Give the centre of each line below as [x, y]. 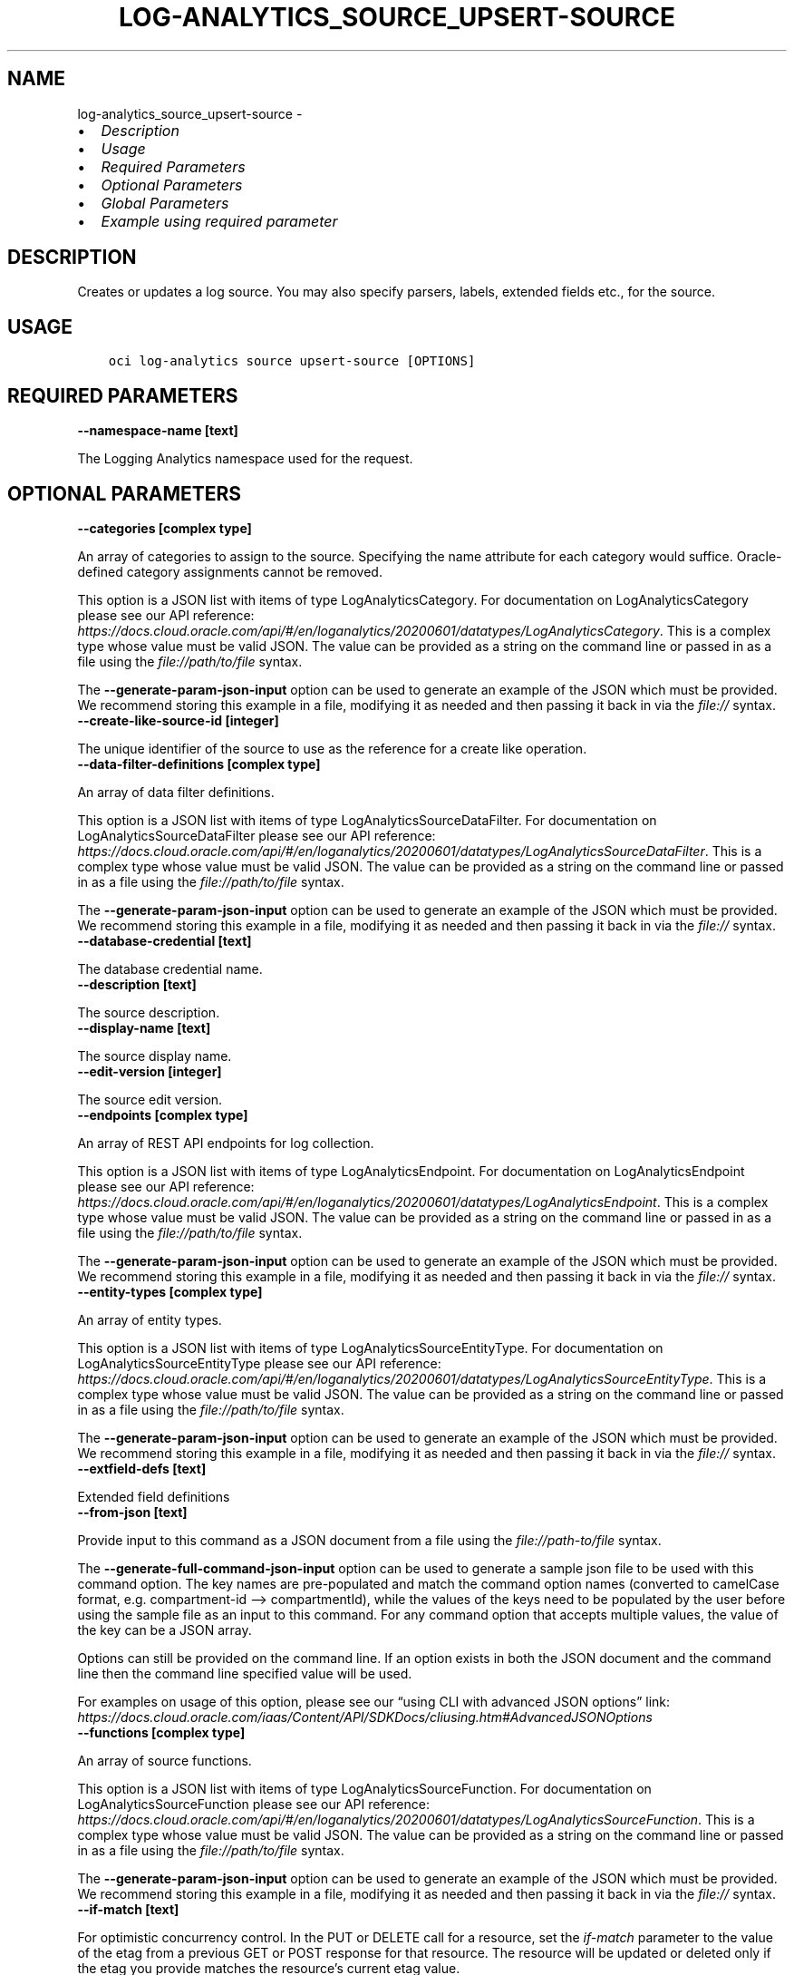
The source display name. [155, 1056]
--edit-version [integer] [150, 1071]
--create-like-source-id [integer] [178, 720]
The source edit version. [150, 1099]
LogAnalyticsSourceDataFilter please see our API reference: [257, 835]
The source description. [149, 1012]
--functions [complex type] [161, 1732]
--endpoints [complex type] [163, 1114]
